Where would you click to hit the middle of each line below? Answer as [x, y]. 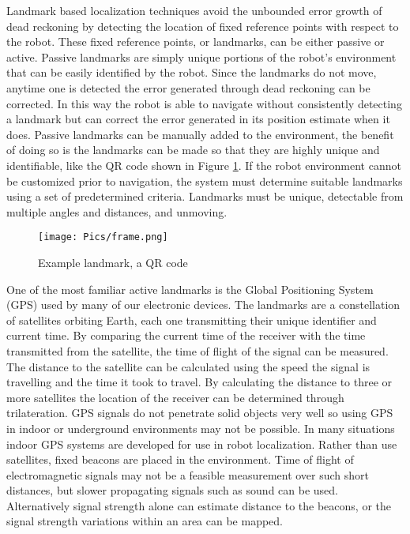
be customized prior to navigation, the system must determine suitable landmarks [205, 181]
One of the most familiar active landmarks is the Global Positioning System [190, 289]
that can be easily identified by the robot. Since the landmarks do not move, [192, 72]
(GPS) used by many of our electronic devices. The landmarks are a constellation [203, 305]
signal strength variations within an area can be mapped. [145, 521]
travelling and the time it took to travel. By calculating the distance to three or [199, 382]
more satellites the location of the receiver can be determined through [175, 397]
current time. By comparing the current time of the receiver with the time [186, 335]
